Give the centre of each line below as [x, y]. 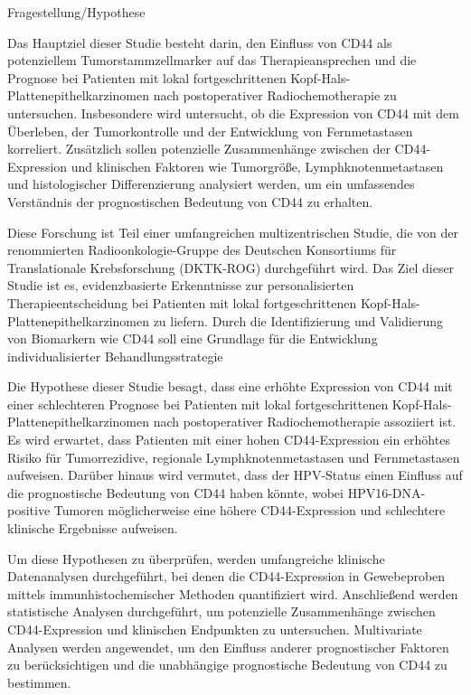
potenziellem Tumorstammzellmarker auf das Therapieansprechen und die [212, 60]
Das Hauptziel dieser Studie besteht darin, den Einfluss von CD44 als [200, 42]
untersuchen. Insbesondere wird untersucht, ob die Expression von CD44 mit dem [233, 113]
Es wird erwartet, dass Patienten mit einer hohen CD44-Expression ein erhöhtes [229, 440]
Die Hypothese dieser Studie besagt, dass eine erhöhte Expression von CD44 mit [230, 386]
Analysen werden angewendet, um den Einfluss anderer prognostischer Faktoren [228, 647]
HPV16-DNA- [386, 492]
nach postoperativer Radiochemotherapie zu [275, 95]
